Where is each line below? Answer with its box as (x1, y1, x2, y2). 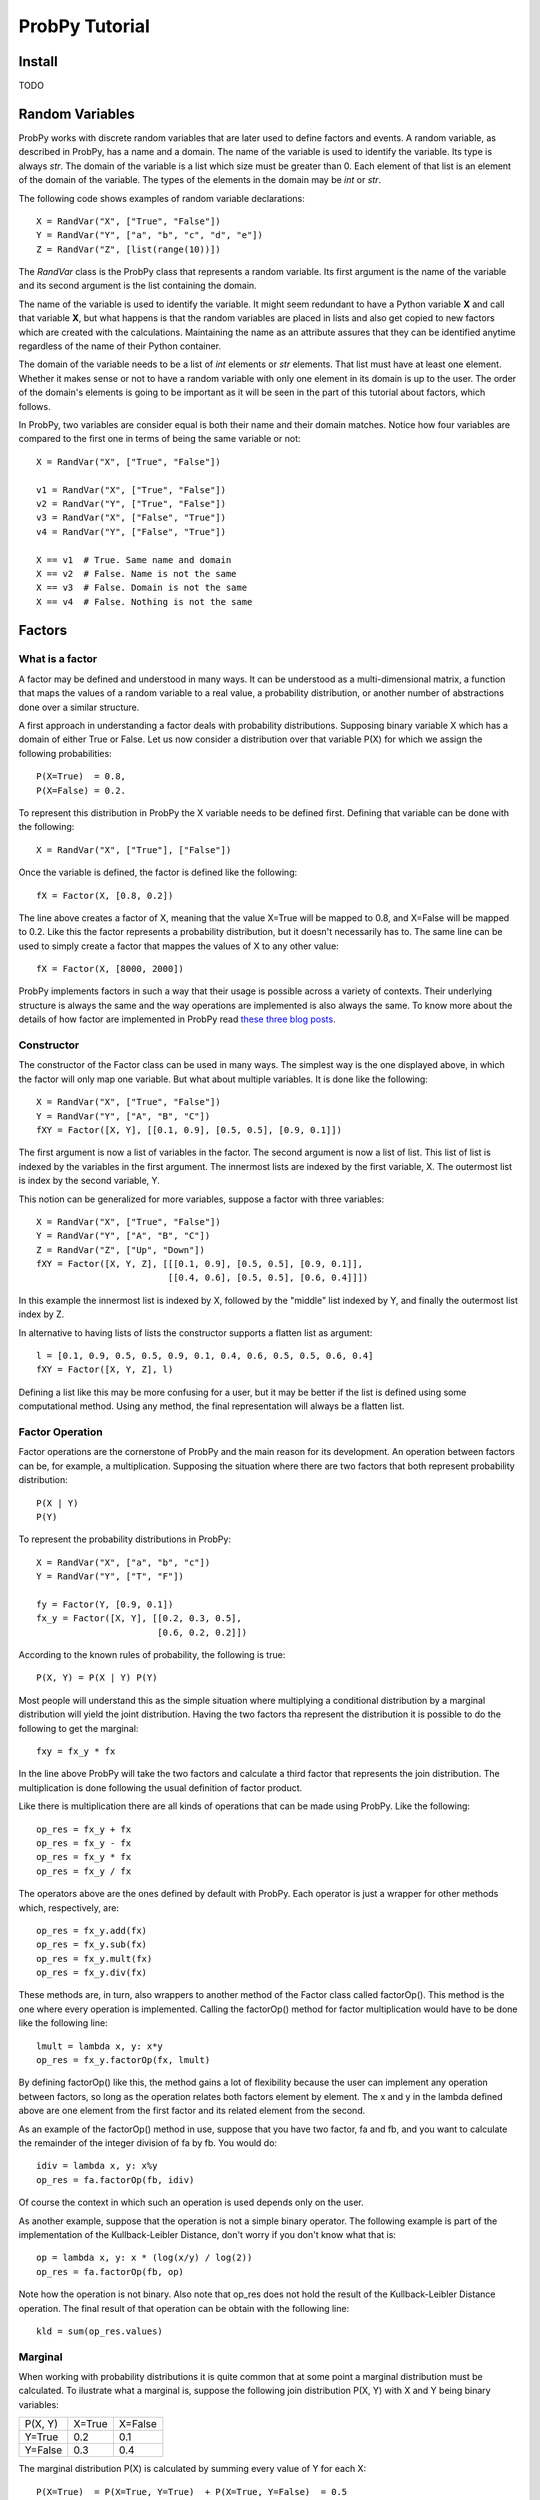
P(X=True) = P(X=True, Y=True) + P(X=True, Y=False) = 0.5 (36, 2486, 348, 2497)
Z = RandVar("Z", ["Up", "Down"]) (36, 1244, 205, 1255)
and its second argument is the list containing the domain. (18, 280, 257, 292)
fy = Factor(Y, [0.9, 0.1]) (36, 1598, 174, 1610)
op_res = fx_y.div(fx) (36, 1967, 148, 1979)
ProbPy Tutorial (18, 15, 150, 37)
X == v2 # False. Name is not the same (36, 568, 237, 579)
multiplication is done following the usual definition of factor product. (18, 1781, 303, 1794)
